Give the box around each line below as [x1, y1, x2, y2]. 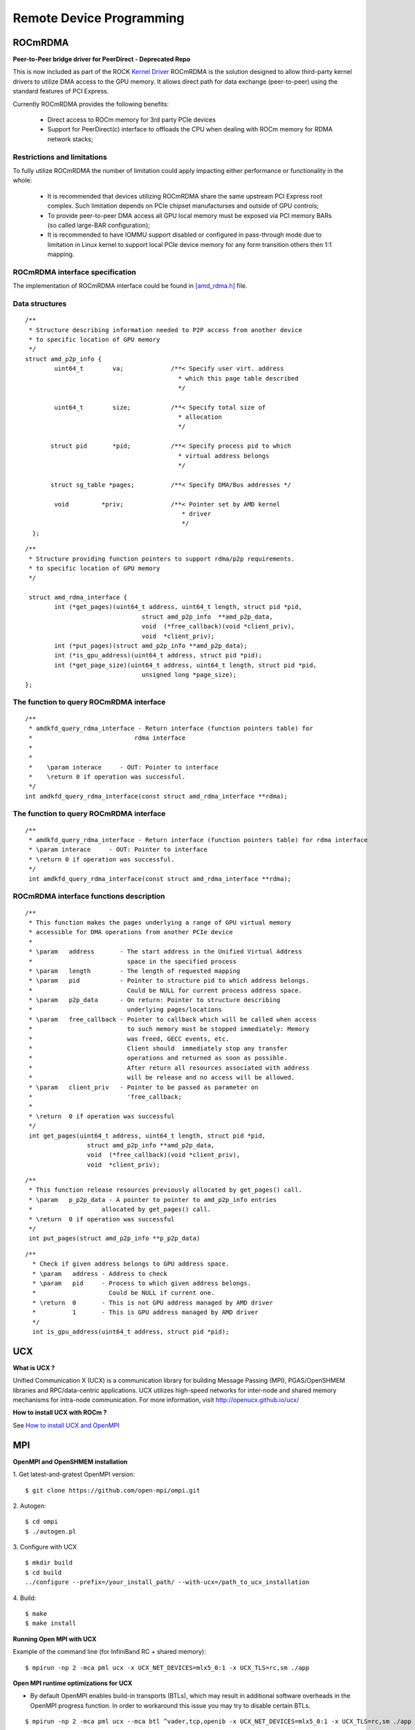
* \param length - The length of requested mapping [28, 967, 241, 975]
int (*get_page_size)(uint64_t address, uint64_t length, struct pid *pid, [54, 661, 317, 669]
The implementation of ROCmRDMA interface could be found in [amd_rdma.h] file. [12, 282, 248, 290]
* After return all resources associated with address [28, 1064, 310, 1072]
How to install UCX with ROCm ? [12, 1408, 107, 1417]
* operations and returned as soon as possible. [28, 1054, 288, 1062]
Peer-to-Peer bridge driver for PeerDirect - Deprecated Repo [12, 55, 191, 64]
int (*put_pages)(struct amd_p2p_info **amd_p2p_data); [54, 642, 248, 650]
